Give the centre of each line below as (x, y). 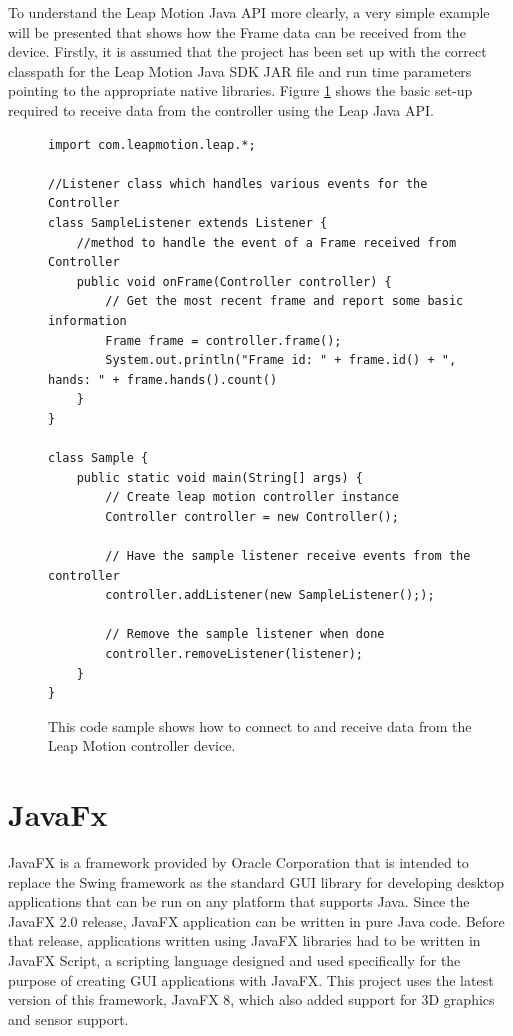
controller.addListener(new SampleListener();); (270, 595)
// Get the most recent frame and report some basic (284, 301)
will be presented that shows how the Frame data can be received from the (237, 31)
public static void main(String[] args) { (219, 477)
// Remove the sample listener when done (245, 634)
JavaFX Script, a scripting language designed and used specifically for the (234, 960)
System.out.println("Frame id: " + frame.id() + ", (281, 360)
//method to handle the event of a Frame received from (266, 242)
